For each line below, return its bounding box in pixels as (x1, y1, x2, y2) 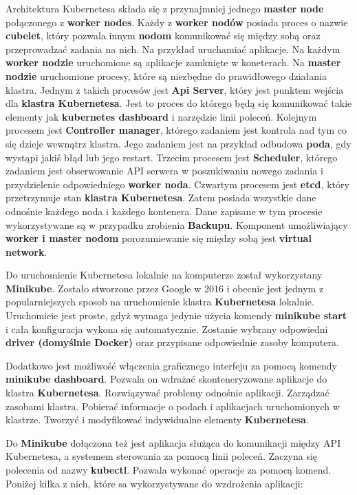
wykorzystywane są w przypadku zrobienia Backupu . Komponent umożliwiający (6, 217, 348, 232)
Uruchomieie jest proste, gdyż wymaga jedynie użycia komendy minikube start (6, 308, 347, 323)
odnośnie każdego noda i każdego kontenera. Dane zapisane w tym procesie (6, 203, 323, 218)
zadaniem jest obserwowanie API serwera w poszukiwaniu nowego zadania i (6, 163, 323, 178)
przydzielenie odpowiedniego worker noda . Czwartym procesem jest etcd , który (6, 176, 349, 191)
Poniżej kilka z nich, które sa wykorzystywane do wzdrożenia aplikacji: (6, 476, 303, 490)
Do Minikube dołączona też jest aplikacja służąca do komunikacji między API (6, 435, 341, 449)
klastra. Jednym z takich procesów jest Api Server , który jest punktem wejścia (6, 82, 344, 97)
